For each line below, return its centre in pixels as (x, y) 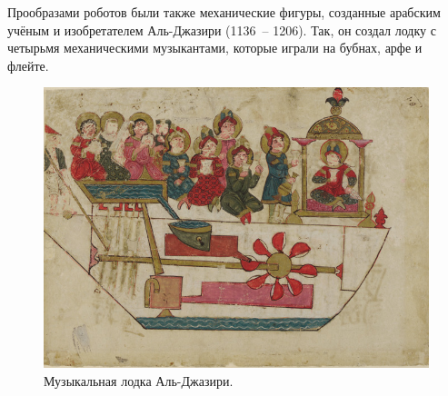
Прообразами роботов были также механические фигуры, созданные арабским (224, 12)
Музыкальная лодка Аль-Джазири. (139, 381)
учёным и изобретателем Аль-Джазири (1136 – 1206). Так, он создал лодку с (222, 30)
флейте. (28, 65)
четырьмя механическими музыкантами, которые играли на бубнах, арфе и (215, 48)
